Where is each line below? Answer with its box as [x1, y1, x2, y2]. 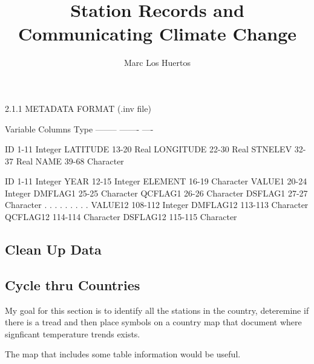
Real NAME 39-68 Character [16, 154, 124, 167]
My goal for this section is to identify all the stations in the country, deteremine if [5, 304, 309, 316]
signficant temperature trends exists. [5, 327, 140, 340]
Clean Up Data [5, 240, 102, 259]
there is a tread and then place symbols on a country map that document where [5, 316, 302, 328]
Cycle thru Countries [5, 275, 140, 294]
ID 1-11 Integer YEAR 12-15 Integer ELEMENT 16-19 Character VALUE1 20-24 [5, 175, 307, 187]
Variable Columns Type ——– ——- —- [5, 122, 154, 135]
